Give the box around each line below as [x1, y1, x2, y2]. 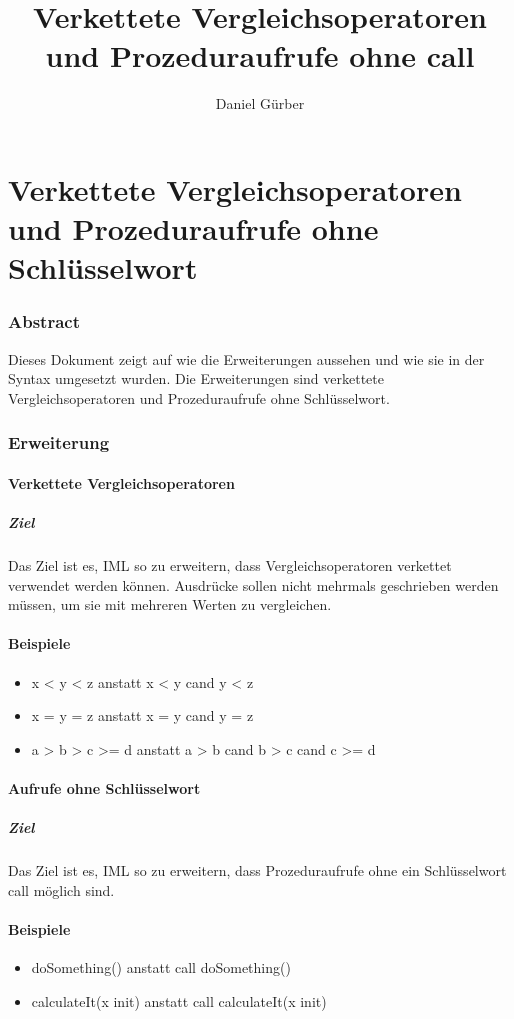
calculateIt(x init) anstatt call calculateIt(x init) [31, 990, 327, 1011]
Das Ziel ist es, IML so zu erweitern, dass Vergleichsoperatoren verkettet [8, 555, 452, 576]
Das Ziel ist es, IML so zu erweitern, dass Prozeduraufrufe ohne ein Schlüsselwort [8, 860, 507, 881]
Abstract [8, 309, 80, 334]
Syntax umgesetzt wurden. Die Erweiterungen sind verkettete [8, 368, 384, 389]
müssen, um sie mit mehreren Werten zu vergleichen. [8, 594, 332, 615]
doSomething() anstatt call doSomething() [31, 957, 291, 978]
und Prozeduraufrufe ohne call [45, 35, 475, 76]
